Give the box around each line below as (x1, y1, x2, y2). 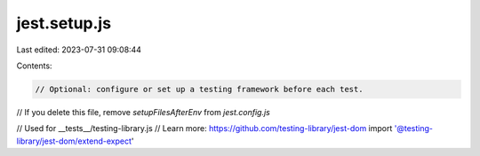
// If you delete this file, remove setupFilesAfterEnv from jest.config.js (16, 106, 271, 117)
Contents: (16, 60, 52, 71)
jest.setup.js (16, 13, 111, 33)
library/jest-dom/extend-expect (16, 136, 132, 146)
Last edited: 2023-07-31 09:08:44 (16, 44, 142, 55)
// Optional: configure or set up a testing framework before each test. (35, 84, 364, 94)
